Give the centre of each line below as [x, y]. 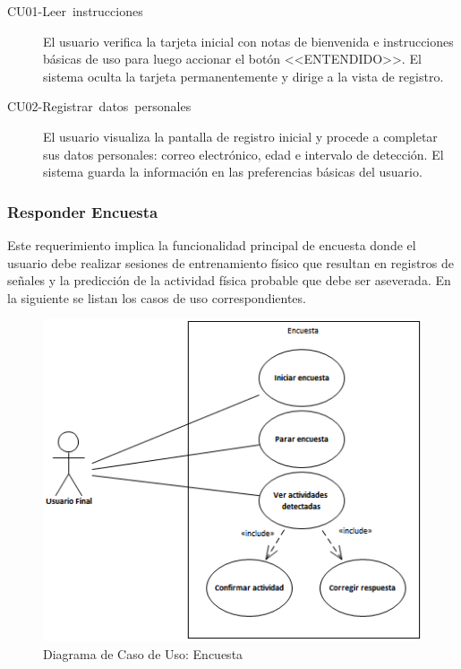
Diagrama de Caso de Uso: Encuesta [143, 653]
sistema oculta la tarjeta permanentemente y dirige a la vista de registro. [243, 76]
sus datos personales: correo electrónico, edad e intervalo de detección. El [243, 154]
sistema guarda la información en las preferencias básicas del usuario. [233, 172]
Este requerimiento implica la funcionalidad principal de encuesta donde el [212, 244]
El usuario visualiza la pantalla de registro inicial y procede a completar [240, 136]
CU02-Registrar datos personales [99, 106]
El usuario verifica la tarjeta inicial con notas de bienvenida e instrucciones [248, 41]
